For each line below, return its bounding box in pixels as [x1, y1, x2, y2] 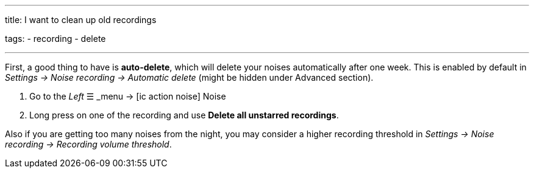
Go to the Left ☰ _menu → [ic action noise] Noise [29, 91, 226, 101]
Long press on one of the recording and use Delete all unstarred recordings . [29, 110, 339, 120]
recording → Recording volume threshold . [5, 139, 172, 149]
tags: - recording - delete [5, 33, 106, 44]
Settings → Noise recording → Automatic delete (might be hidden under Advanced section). [5, 72, 374, 83]
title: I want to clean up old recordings [5, 15, 157, 25]
